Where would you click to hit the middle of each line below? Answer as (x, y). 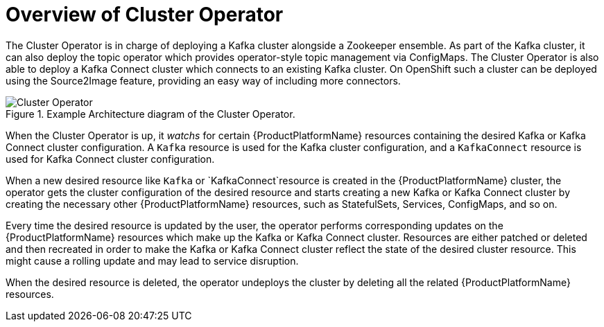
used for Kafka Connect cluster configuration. (110, 159)
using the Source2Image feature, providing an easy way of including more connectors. (203, 80)
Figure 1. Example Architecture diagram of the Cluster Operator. (150, 114)
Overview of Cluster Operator (145, 15)
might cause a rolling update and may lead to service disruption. (152, 260)
